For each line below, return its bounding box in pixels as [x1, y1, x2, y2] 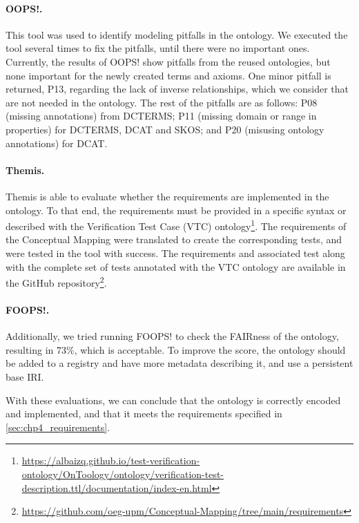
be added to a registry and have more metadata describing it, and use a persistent [6, 356, 353, 370]
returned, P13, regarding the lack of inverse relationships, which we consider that [6, 82, 349, 96]
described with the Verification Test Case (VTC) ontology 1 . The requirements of [6, 217, 347, 233]
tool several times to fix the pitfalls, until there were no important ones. [6, 41, 310, 55]
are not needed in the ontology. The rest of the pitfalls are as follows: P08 [6, 95, 318, 109]
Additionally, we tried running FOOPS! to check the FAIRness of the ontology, [6, 329, 339, 343]
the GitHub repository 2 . [6, 274, 107, 289]
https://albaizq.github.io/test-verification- [21, 453, 200, 468]
